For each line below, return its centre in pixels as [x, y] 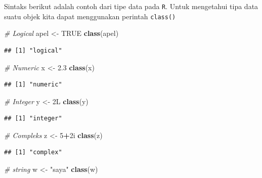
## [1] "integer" [33, 119]
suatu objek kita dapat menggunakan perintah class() [90, 16]
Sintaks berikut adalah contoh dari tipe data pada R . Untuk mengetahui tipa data [131, 6]
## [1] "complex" [33, 152]
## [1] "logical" [33, 50]
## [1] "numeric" [33, 85]
